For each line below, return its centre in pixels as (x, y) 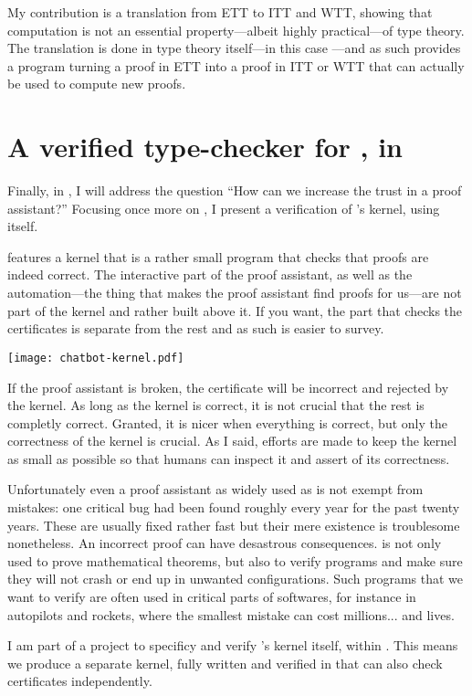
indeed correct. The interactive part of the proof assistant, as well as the (210, 274)
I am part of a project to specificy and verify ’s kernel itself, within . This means (233, 645)
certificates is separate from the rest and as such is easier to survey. (196, 328)
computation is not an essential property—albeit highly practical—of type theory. (236, 30)
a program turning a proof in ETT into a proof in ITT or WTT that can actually (236, 65)
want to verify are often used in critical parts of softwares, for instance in (212, 597)
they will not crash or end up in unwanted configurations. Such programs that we (236, 579)
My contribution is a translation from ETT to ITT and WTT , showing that (220, 12)
